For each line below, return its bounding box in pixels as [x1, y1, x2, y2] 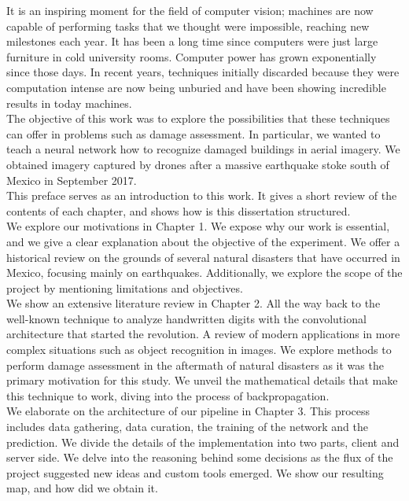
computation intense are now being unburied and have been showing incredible [6, 79, 386, 95]
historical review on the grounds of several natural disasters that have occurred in [6, 249, 400, 265]
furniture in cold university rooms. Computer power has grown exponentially [6, 48, 377, 64]
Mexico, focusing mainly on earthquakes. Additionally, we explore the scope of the [6, 264, 403, 281]
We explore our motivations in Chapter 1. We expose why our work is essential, [6, 218, 390, 234]
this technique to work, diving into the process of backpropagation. [6, 387, 330, 403]
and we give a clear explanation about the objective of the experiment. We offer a [6, 233, 400, 249]
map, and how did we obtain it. [6, 480, 158, 496]
